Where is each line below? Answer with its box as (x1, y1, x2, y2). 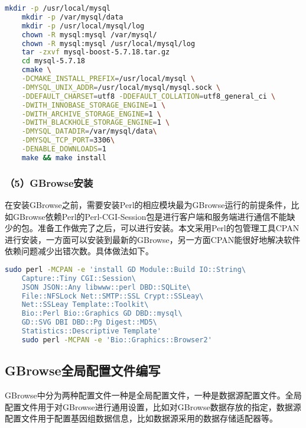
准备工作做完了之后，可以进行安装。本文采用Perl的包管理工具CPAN (37, 222, 300, 234)
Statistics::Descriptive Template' (21, 327, 161, 336)
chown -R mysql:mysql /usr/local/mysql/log (21, 39, 196, 48)
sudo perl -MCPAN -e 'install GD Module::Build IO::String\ (5, 265, 246, 274)
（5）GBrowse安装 (5, 175, 93, 190)
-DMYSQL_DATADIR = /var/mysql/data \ (21, 127, 157, 136)
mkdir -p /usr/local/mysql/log (21, 21, 145, 30)
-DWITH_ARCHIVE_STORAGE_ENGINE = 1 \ (21, 109, 161, 118)
